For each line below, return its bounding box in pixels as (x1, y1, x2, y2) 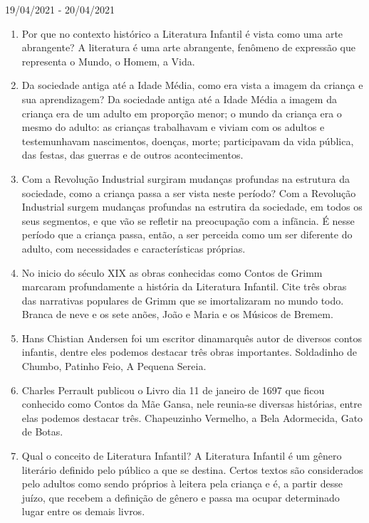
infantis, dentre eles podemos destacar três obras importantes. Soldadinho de (21, 344, 357, 359)
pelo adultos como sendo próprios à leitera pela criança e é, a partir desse (21, 476, 343, 491)
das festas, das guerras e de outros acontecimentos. (21, 147, 244, 162)
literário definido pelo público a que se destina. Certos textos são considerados (21, 462, 363, 477)
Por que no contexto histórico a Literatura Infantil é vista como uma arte (21, 26, 343, 41)
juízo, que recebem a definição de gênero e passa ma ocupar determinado (21, 490, 340, 504)
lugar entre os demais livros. (21, 504, 145, 519)
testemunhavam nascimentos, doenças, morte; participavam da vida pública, (21, 133, 354, 148)
